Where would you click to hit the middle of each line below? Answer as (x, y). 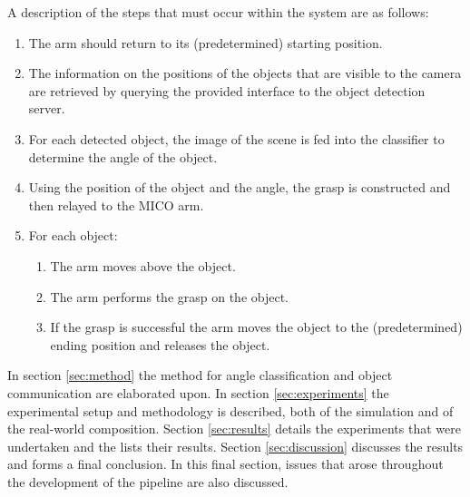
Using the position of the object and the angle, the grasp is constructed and (240, 187)
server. (47, 108)
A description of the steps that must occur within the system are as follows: (218, 12)
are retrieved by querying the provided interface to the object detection (227, 90)
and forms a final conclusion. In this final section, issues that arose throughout (225, 464)
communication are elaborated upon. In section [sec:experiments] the (198, 392)
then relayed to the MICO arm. (116, 205)
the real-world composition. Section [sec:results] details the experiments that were (234, 429)
